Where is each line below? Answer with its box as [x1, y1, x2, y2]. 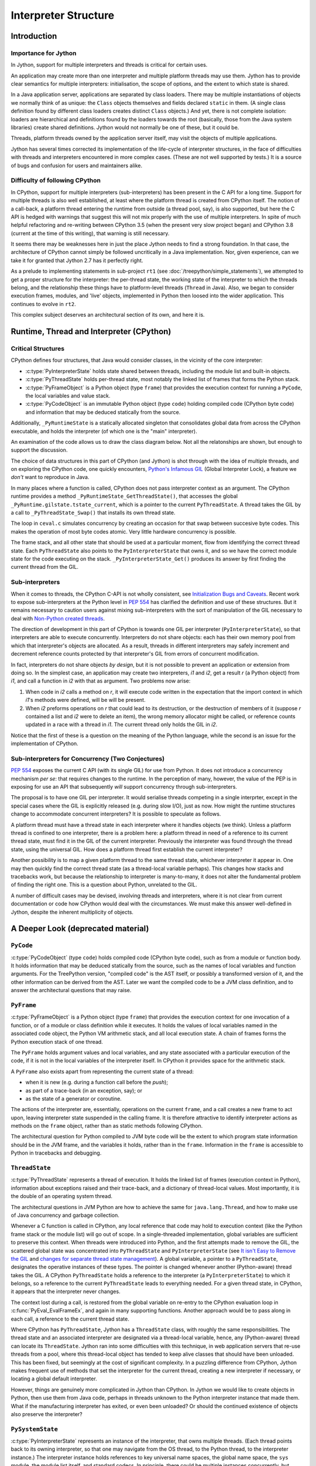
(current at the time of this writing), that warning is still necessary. [11, 229, 170, 237]
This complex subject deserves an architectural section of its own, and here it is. [11, 311, 205, 318]
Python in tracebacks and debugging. [11, 1149, 102, 1156]
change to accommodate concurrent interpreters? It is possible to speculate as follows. [11, 810, 221, 817]
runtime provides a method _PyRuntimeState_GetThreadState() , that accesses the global [11, 493, 238, 500]
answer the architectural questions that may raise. [11, 987, 132, 994]
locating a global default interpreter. [11, 1375, 98, 1382]
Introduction [11, 31, 57, 41]
